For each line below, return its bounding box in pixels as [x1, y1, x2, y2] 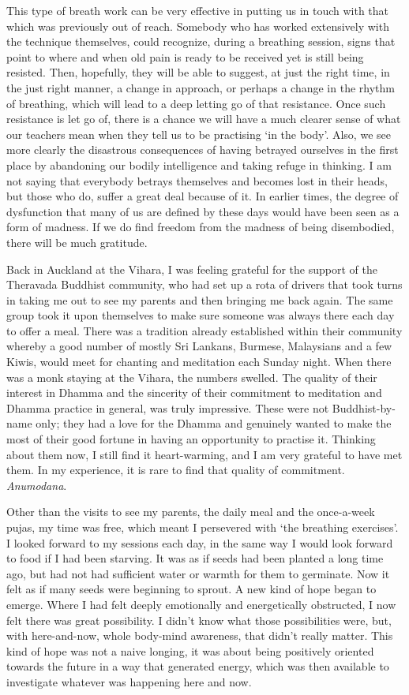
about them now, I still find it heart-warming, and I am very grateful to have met [6, 446, 403, 462]
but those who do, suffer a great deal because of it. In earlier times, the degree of [6, 188, 399, 204]
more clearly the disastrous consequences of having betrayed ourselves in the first [6, 141, 399, 158]
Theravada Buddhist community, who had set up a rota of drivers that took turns [6, 276, 403, 293]
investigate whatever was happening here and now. [6, 673, 252, 689]
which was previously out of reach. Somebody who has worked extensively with [6, 17, 389, 34]
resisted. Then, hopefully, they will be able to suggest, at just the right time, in [6, 64, 390, 80]
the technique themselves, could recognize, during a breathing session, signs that [6, 33, 396, 50]
